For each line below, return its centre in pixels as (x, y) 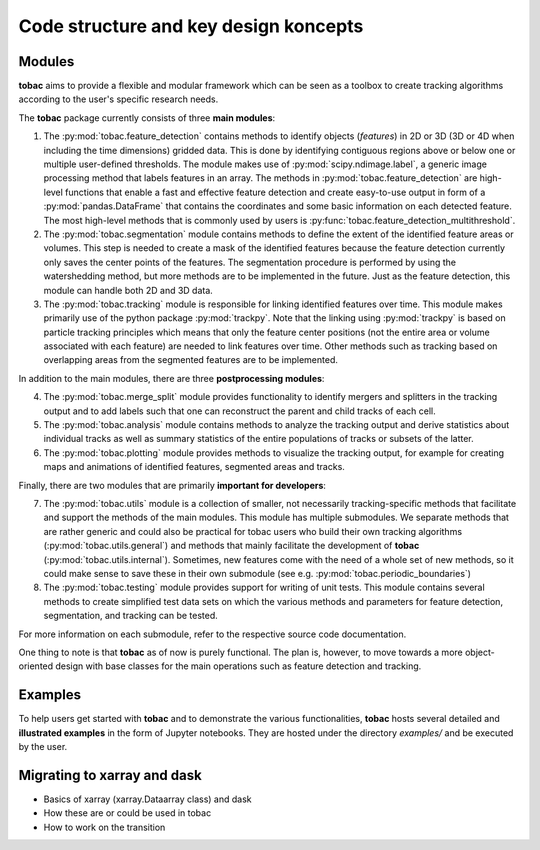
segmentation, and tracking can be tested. (131, 616)
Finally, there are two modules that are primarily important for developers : (172, 485)
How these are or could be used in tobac (127, 813)
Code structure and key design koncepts (191, 26)
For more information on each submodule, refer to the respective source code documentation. (212, 634)
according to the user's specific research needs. (118, 99)
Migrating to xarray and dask (110, 775)
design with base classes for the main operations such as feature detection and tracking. (238, 666)
